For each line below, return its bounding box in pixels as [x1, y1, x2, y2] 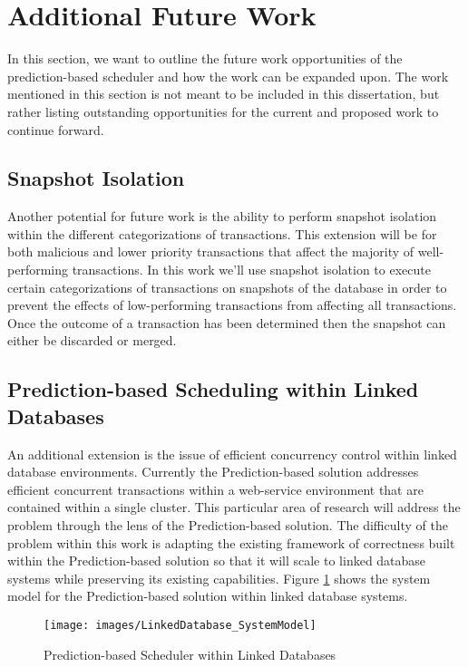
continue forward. [7, 120, 104, 139]
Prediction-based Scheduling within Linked [7, 375, 419, 403]
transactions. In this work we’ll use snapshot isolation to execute [72, 260, 431, 279]
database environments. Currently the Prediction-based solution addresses [7, 462, 419, 481]
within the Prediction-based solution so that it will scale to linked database [7, 551, 426, 570]
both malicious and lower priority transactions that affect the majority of [7, 242, 414, 261]
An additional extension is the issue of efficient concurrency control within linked [7, 444, 457, 463]
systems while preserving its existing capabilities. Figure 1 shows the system [7, 568, 431, 587]
